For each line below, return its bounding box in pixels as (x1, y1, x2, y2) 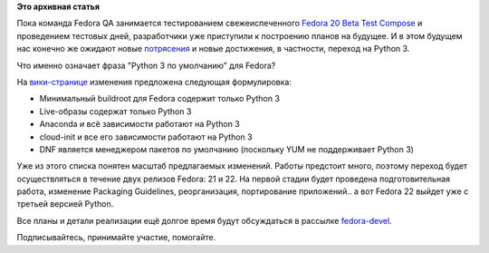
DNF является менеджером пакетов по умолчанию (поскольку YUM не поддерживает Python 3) (39, 143, 414, 154)
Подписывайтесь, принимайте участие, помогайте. (16, 232, 216, 243)
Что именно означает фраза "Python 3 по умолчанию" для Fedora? (16, 60, 276, 71)
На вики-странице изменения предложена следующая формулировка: (16, 76, 292, 87)
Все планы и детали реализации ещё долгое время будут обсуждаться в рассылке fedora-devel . (16, 215, 393, 226)
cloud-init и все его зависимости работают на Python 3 (39, 131, 253, 142)
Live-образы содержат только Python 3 (39, 105, 192, 117)
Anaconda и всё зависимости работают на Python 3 (39, 119, 240, 130)
